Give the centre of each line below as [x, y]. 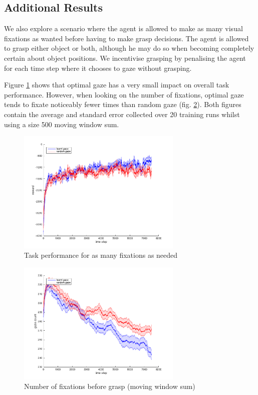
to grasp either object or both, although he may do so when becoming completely [129, 48]
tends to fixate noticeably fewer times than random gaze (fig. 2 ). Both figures [123, 104]
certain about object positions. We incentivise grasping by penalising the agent [125, 58]
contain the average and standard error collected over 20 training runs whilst [122, 114]
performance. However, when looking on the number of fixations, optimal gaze [124, 94]
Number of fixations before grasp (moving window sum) [110, 386]
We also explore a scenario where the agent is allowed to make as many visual [123, 28]
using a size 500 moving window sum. [62, 124]
